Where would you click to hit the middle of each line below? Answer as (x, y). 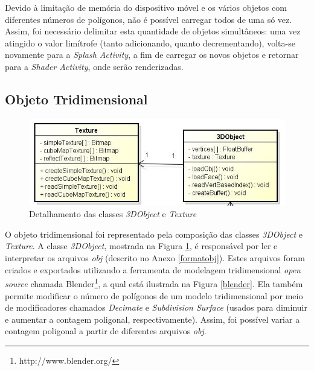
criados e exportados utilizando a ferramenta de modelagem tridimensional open (153, 269)
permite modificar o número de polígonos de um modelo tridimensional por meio (154, 295)
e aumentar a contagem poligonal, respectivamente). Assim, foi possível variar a (152, 319)
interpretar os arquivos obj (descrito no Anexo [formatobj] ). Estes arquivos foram (155, 258)
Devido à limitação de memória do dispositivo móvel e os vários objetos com (146, 7)
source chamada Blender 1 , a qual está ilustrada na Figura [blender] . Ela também (154, 283)
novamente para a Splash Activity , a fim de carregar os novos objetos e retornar (152, 55)
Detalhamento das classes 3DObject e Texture (113, 214)
